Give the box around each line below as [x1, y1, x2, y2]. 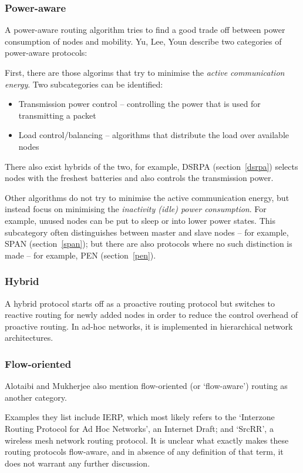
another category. [5, 391, 67, 403]
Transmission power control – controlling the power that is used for [18, 98, 261, 110]
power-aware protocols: [5, 46, 87, 59]
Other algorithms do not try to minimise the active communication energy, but [5, 191, 289, 203]
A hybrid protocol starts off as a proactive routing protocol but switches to [5, 297, 275, 309]
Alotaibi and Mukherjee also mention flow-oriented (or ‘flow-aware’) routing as [5, 380, 288, 392]
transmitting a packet [18, 109, 96, 121]
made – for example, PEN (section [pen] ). [5, 249, 156, 261]
